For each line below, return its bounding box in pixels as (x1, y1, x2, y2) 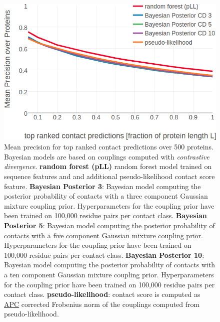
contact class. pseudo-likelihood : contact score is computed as (4, 289, 200, 299)
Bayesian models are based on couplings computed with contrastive (4, 151, 209, 162)
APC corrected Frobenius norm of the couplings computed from (4, 298, 200, 309)
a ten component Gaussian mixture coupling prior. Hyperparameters (4, 269, 214, 279)
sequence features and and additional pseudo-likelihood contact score (4, 171, 215, 182)
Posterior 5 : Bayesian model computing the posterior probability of (4, 220, 215, 231)
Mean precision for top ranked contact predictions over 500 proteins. (4, 141, 213, 152)
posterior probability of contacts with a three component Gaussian (4, 191, 208, 201)
